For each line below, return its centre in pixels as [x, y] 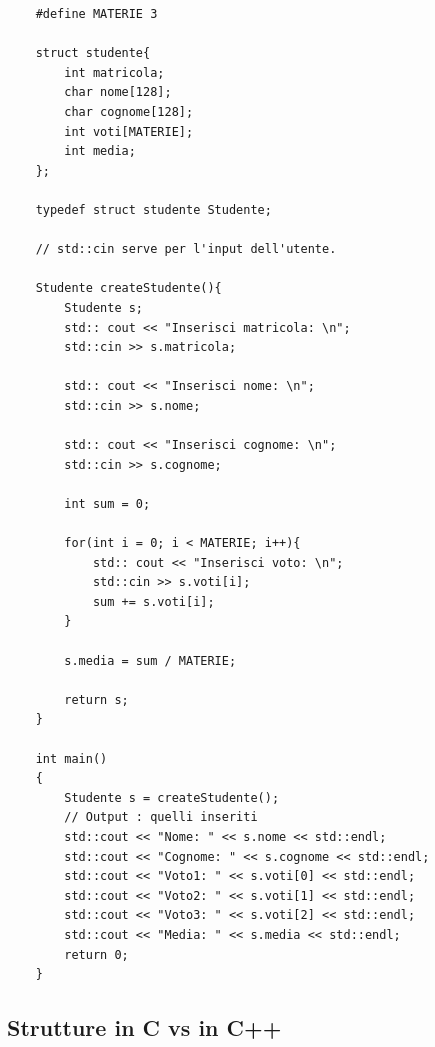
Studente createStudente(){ [128, 288]
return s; [96, 699]
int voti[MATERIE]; [129, 131]
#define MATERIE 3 [96, 14]
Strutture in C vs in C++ [144, 1027]
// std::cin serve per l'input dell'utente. [186, 249]
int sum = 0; [107, 503]
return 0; [96, 954]
